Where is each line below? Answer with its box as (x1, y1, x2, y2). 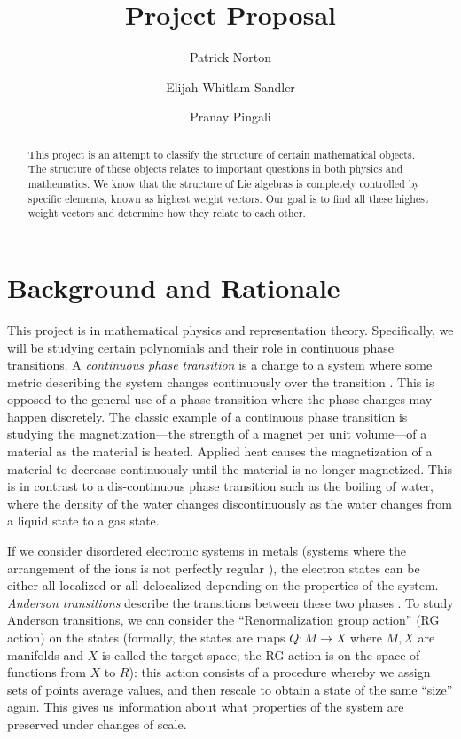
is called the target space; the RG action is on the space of (101, 645, 420, 664)
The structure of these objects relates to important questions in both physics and (27, 161, 403, 176)
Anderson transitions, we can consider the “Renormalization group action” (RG (7, 611, 440, 629)
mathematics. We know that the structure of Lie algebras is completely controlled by (27, 176, 420, 191)
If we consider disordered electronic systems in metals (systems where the (7, 541, 406, 560)
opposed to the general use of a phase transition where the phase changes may (7, 390, 433, 408)
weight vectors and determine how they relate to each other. (27, 206, 306, 221)
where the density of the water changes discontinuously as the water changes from (7, 494, 452, 512)
